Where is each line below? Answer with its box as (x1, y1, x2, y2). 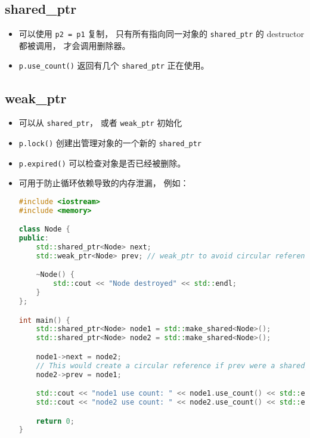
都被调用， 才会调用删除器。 (18, 39, 131, 51)
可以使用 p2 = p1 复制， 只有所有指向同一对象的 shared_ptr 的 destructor (18, 27, 304, 40)
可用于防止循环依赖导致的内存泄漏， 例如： (18, 177, 189, 189)
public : (18, 234, 49, 243)
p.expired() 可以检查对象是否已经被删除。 (18, 156, 186, 169)
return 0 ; (36, 417, 75, 425)
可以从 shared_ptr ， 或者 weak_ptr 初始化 (18, 116, 182, 129)
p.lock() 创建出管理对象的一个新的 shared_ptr (18, 136, 201, 149)
